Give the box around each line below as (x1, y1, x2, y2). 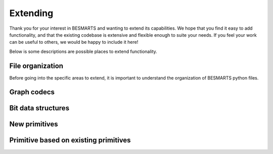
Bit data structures (9, 104, 70, 113)
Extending (9, 8, 54, 19)
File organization (9, 61, 63, 70)
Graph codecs (9, 88, 55, 97)
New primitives (9, 120, 58, 128)
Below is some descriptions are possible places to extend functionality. (9, 48, 158, 54)
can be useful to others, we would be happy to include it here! (9, 39, 139, 45)
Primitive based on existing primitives (9, 136, 131, 144)
